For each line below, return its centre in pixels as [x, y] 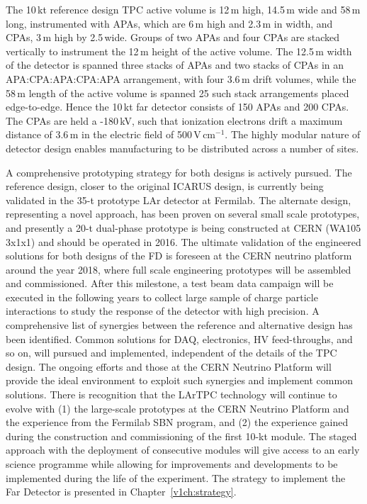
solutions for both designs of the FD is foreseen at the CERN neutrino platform [179, 256]
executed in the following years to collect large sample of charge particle [162, 297]
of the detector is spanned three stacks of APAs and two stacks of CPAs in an [175, 65]
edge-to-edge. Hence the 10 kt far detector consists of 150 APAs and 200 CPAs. [177, 107]
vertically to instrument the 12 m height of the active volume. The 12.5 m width [179, 51]
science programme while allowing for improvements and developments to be [172, 464]
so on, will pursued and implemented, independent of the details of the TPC [171, 353]
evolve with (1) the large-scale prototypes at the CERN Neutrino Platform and [177, 408]
